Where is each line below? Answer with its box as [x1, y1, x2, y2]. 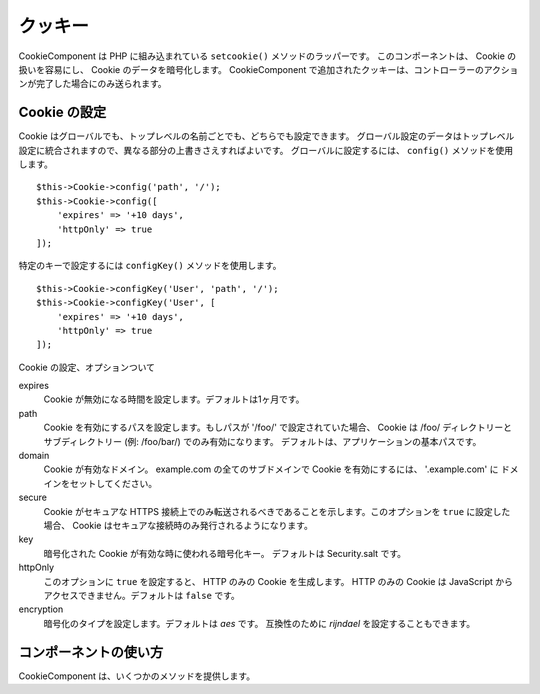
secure [18, 491, 48, 504]
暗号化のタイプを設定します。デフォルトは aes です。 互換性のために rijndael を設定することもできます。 [43, 617, 476, 629]
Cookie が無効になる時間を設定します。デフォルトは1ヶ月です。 [43, 393, 305, 405]
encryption [18, 603, 64, 615]
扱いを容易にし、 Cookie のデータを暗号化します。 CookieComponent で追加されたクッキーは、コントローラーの [18, 63, 484, 75]
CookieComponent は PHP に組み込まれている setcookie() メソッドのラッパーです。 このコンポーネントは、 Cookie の [18, 50, 517, 62]
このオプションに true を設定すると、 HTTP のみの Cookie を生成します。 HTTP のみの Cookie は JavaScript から [43, 575, 514, 587]
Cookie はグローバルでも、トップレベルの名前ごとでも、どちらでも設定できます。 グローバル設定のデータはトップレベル [18, 130, 515, 142]
